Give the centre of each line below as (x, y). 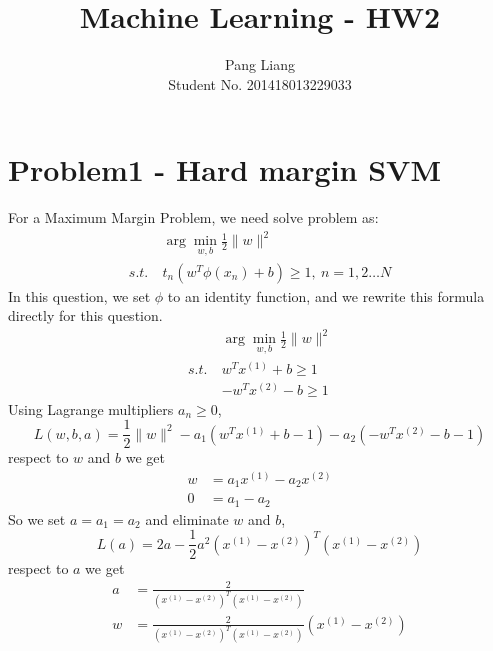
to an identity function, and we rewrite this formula (326, 295)
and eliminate (187, 518)
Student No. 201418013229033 (260, 83)
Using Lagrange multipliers (91, 408)
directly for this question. (85, 315)
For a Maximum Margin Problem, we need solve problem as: (193, 217)
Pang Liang (259, 64)
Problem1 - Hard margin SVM (224, 169)
